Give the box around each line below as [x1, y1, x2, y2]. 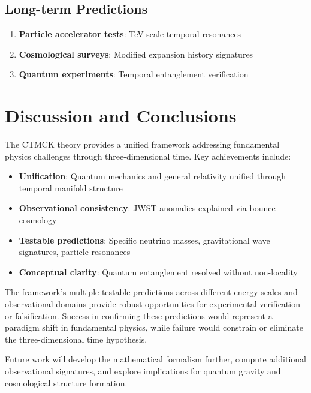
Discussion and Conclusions [5, 103, 237, 128]
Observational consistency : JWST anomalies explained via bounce [19, 202, 276, 214]
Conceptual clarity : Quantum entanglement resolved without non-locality [19, 265, 298, 278]
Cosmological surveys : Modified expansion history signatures [19, 47, 253, 60]
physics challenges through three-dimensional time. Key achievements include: [5, 149, 291, 162]
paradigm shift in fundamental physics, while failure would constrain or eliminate [5, 321, 303, 334]
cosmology [19, 214, 57, 226]
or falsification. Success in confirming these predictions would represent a [5, 309, 273, 322]
